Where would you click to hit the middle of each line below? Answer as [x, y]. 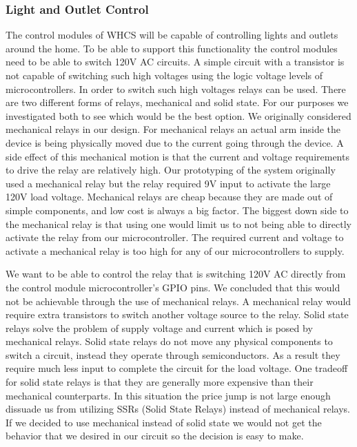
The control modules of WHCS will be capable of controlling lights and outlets [172, 35]
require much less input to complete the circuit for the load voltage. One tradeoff [177, 368]
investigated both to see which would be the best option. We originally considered [178, 115]
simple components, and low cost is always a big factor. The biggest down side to [177, 210]
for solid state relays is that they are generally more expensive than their [160, 382]
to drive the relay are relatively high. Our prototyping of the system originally [171, 170]
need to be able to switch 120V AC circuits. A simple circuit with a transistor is [175, 62]
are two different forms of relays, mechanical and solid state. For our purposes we [177, 102]
